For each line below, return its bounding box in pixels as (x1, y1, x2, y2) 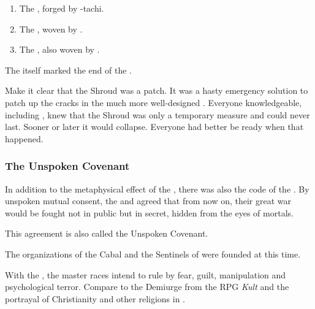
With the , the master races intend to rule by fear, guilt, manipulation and (5, 268, 286, 281)
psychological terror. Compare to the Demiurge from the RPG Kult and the (5, 280, 289, 293)
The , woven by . (19, 22, 83, 35)
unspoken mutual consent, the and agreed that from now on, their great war (5, 194, 292, 207)
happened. (5, 132, 44, 145)
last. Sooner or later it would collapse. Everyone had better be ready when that (5, 120, 304, 133)
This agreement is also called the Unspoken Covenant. (5, 227, 208, 240)
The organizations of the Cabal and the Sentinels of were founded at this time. (5, 247, 301, 260)
